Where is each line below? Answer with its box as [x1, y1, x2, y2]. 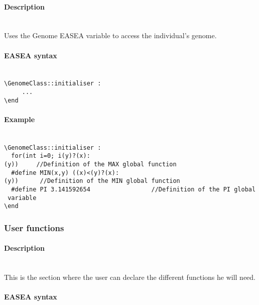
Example [4, 114, 35, 124]
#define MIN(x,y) [11, 169, 69, 176]
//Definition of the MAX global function [36, 161, 177, 168]
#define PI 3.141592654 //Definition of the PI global [11, 186, 256, 193]
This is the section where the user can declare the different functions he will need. [4, 272, 255, 282]
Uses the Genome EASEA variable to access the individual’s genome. [4, 30, 217, 41]
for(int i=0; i [11, 152, 62, 160]
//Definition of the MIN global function [40, 177, 180, 185]
